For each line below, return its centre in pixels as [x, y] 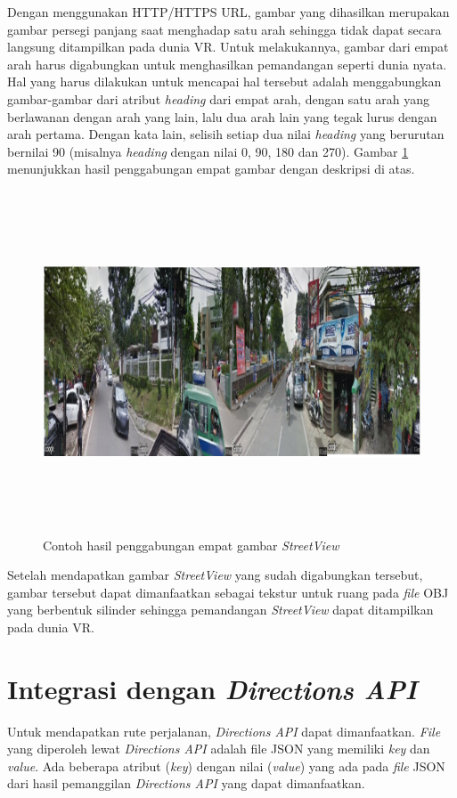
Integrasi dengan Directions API [212, 688]
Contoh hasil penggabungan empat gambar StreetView [191, 545]
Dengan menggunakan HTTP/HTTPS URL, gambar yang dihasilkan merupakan [228, 12]
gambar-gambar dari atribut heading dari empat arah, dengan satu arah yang [218, 98]
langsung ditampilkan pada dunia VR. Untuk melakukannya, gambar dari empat [228, 47]
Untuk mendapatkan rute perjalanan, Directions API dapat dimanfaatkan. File [224, 731]
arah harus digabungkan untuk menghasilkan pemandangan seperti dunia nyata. [227, 64]
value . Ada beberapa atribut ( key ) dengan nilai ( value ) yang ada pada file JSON [226, 765]
